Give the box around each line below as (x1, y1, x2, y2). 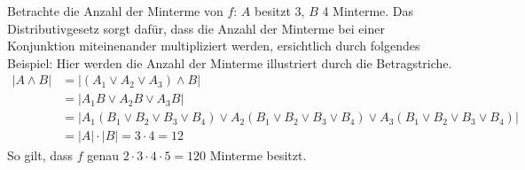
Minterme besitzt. (209, 145, 307, 164)
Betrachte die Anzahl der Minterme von (7, 2, 223, 19)
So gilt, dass (7, 145, 74, 164)
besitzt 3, (255, 2, 305, 19)
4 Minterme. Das (322, 2, 414, 19)
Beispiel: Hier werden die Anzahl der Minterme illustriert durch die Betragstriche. (7, 53, 452, 72)
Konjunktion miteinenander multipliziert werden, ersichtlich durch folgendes (7, 36, 420, 55)
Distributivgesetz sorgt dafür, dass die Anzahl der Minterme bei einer (7, 19, 385, 37)
